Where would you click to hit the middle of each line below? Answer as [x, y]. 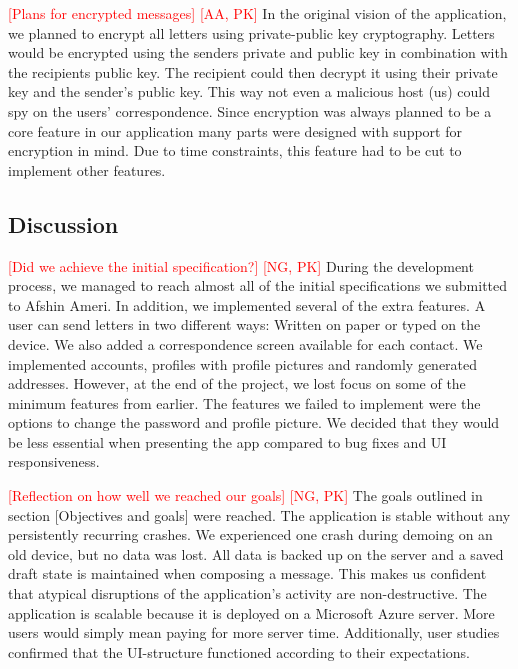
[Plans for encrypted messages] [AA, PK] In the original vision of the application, [257, 13]
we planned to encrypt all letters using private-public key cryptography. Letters [251, 32]
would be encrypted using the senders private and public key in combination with [258, 52]
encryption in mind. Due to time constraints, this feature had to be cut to [235, 150]
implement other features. [87, 169]
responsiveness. [54, 461]
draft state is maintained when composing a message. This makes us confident [247, 573]
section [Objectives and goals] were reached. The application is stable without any [259, 514]
